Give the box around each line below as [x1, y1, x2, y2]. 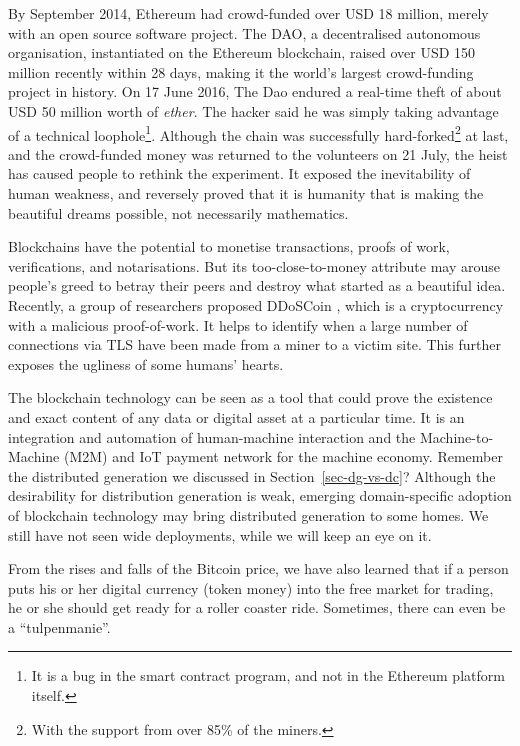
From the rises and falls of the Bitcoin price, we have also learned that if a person [8, 558, 509, 579]
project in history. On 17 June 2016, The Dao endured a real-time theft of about [8, 81, 502, 102]
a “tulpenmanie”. [8, 616, 111, 637]
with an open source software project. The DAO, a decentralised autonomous [8, 22, 481, 43]
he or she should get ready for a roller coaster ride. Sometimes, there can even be [8, 597, 506, 618]
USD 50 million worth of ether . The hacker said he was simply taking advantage [8, 100, 499, 121]
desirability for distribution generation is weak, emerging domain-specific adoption [8, 485, 512, 506]
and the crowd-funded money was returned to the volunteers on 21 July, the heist [8, 143, 508, 164]
